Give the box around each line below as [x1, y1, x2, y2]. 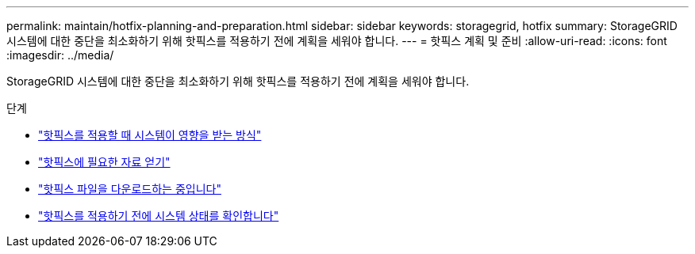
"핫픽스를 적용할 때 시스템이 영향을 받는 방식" [38, 128, 262, 142]
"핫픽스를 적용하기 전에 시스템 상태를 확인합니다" [38, 209, 279, 222]
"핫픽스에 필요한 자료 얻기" [38, 155, 171, 169]
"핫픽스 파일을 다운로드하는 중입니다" [38, 182, 221, 195]
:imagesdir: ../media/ [6, 48, 114, 62]
